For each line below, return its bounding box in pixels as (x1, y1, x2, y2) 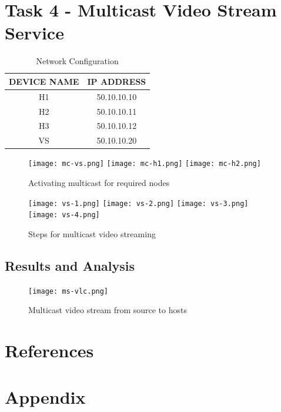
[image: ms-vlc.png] (28, 287, 109, 295)
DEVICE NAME (9, 75, 79, 87)
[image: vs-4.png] (28, 211, 100, 220)
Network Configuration (36, 55, 119, 67)
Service (5, 21, 64, 45)
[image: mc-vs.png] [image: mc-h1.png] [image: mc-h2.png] (28, 160, 261, 168)
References (5, 338, 94, 363)
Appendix (5, 384, 86, 408)
